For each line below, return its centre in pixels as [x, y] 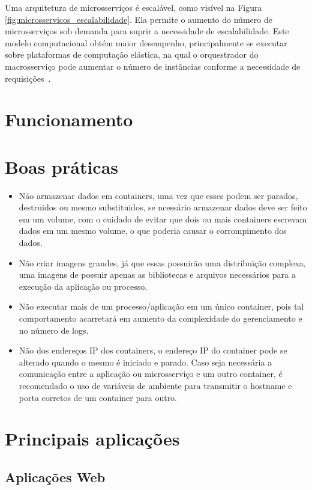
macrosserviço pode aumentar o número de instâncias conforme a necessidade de [153, 66]
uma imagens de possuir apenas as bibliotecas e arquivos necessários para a [157, 274]
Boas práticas [62, 166]
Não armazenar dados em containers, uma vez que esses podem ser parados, [158, 195]
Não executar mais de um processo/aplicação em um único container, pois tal [161, 306]
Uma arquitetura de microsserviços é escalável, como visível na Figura [133, 7]
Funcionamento [69, 119]
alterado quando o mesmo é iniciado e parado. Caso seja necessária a [145, 362]
